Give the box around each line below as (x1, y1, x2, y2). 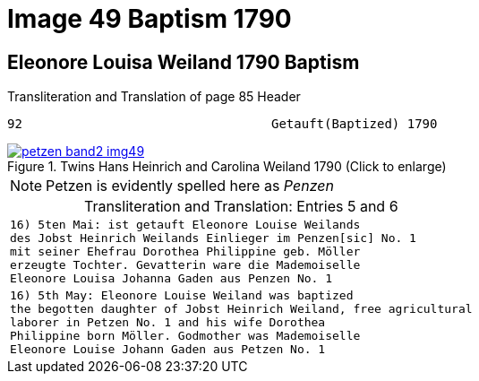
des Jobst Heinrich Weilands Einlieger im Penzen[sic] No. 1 (10, 231, 416, 246)
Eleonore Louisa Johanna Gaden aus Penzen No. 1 (10, 272, 333, 286)
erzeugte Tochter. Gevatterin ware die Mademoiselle (10, 258, 361, 273)
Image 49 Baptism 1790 (7, 4, 292, 34)
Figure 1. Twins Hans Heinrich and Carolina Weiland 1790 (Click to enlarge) (7, 159, 447, 175)
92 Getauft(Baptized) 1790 (7, 117, 438, 132)
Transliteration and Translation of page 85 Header (7, 89, 301, 105)
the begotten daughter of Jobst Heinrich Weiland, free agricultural (10, 302, 473, 316)
